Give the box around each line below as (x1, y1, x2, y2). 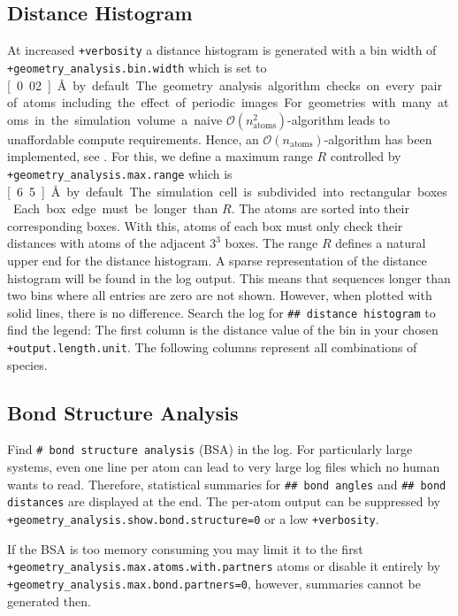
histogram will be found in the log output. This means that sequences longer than (7, 268, 451, 287)
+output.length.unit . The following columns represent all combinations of (7, 337, 417, 356)
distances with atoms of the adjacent (7, 234, 206, 252)
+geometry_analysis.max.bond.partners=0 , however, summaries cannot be (7, 574, 421, 592)
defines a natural (335, 234, 426, 252)
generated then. (7, 591, 91, 610)
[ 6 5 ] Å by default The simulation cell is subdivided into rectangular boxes (7, 181, 447, 200)
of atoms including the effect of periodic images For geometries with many (7, 93, 432, 112)
